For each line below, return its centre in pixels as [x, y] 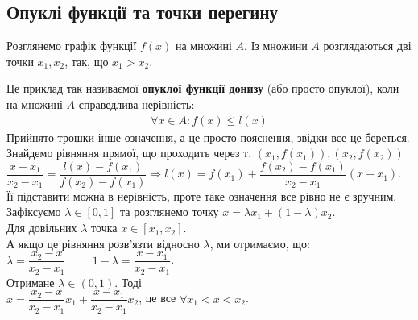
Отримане [31, 282]
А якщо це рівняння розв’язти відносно [103, 243]
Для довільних [42, 228]
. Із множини [276, 46]
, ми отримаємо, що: [260, 243]
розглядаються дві [367, 46]
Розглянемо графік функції [72, 46]
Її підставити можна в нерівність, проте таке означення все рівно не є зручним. [202, 195]
